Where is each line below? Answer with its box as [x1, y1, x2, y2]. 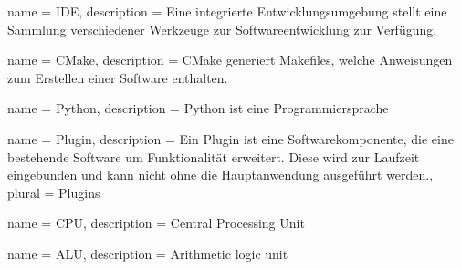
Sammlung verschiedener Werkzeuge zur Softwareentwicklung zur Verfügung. [7, 19, 437, 38]
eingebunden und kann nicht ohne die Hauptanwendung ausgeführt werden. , [7, 165, 434, 184]
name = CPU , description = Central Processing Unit [7, 213, 305, 233]
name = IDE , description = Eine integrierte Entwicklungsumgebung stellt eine [7, 2, 447, 20]
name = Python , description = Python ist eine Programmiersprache [7, 98, 389, 118]
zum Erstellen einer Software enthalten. [7, 67, 228, 87]
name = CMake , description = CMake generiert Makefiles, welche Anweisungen [7, 50, 453, 69]
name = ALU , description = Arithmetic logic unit [7, 243, 288, 263]
